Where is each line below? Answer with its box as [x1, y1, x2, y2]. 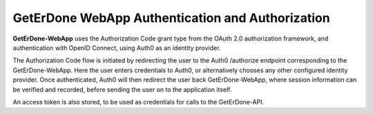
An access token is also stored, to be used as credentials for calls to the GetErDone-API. [12, 98, 265, 106]
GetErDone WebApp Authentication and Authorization [12, 10, 331, 25]
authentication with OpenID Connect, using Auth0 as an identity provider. [12, 43, 221, 52]
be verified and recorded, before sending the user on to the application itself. [12, 85, 232, 93]
